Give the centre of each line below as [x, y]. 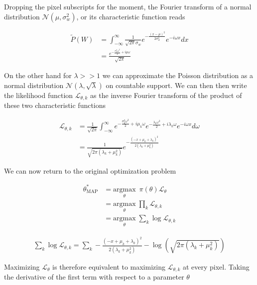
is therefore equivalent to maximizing [109, 266]
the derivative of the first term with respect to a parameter [94, 277]
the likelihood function [39, 95]
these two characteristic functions [55, 105]
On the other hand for [38, 75]
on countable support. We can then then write [176, 85]
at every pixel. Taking [216, 266]
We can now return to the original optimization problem [90, 170]
